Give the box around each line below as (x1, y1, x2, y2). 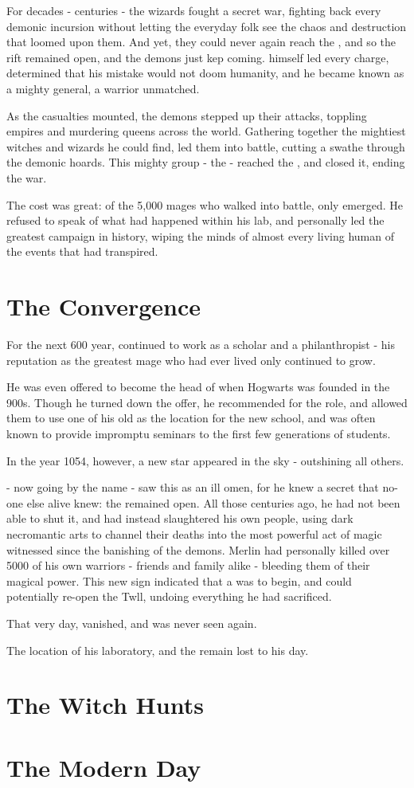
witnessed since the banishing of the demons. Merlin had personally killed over (6, 541, 390, 558)
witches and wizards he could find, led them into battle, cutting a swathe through (6, 138, 405, 155)
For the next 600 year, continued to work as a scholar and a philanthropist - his (6, 336, 395, 353)
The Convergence (6, 290, 201, 323)
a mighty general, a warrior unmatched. (6, 80, 200, 96)
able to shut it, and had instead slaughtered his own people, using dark (6, 510, 353, 527)
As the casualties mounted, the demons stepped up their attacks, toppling (6, 107, 367, 123)
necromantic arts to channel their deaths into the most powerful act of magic (6, 525, 382, 542)
